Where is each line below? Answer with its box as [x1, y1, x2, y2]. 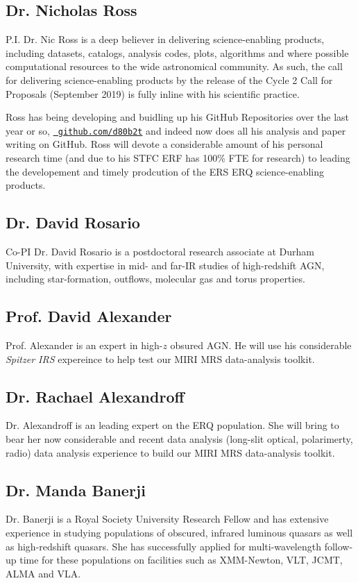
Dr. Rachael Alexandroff [6, 385, 185, 407]
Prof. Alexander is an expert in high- [6, 337, 163, 352]
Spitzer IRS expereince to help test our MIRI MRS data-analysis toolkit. [6, 351, 315, 366]
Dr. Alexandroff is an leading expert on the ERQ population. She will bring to [6, 418, 339, 432]
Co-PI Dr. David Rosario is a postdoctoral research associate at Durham [6, 244, 314, 258]
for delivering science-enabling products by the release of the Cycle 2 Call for [6, 72, 333, 87]
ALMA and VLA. [6, 566, 81, 580]
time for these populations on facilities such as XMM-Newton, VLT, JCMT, [19, 552, 343, 567]
